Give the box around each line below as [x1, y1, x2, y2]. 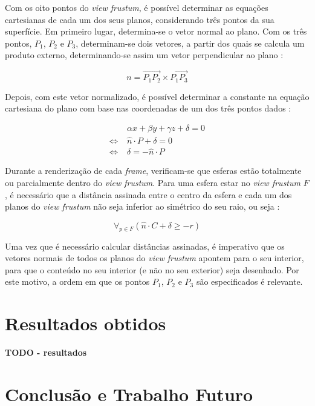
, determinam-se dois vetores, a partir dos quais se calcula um [76, 36, 305, 49]
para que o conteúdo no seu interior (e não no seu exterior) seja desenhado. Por [5, 263, 299, 276]
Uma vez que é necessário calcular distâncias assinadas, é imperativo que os [5, 239, 285, 252]
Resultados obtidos [5, 311, 166, 336]
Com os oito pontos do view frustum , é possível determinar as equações [5, 1, 268, 13]
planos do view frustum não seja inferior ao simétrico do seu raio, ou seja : [5, 200, 280, 213]
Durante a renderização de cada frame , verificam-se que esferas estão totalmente [5, 164, 302, 177]
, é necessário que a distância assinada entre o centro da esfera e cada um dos [5, 188, 292, 201]
